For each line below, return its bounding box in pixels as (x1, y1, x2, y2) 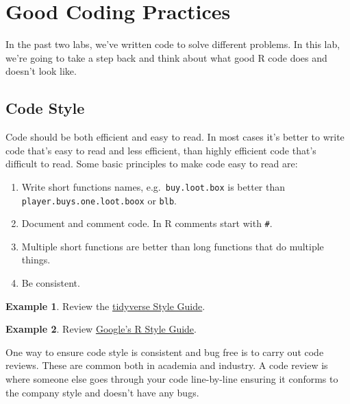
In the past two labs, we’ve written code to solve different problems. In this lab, (5, 37, 340, 51)
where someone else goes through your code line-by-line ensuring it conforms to (5, 372, 338, 386)
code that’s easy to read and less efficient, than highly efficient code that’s (5, 143, 316, 157)
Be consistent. (21, 276, 80, 290)
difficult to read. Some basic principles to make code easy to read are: (5, 156, 298, 171)
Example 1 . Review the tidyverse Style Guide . (5, 298, 205, 313)
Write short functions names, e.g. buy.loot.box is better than (21, 179, 286, 193)
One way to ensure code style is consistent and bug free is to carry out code (5, 344, 324, 359)
